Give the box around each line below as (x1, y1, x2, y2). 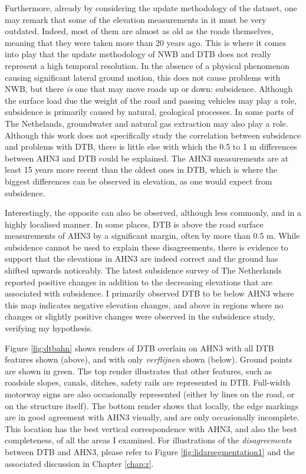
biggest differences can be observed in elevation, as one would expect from (5, 175, 272, 187)
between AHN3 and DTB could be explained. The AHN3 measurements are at (5, 152, 289, 164)
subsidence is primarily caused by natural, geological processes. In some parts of (5, 106, 294, 118)
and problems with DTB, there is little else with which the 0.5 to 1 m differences (5, 140, 297, 153)
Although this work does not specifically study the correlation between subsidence (5, 129, 301, 141)
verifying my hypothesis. (5, 322, 93, 334)
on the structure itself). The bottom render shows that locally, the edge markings (5, 399, 299, 412)
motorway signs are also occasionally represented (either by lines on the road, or (5, 388, 295, 400)
